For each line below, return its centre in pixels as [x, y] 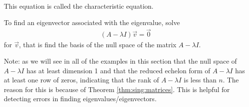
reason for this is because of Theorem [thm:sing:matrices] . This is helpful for [117, 89]
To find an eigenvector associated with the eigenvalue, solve [92, 22]
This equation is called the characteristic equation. [79, 6]
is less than [200, 80]
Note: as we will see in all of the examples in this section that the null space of [120, 61]
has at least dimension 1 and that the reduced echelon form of [118, 70]
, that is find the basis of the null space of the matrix [98, 45]
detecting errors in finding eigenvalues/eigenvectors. [80, 99]
